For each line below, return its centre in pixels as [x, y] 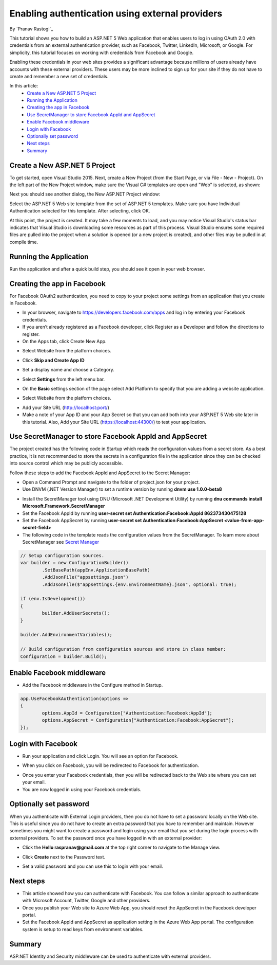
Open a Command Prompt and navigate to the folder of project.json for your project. [111, 482]
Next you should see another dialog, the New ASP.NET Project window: [85, 194]
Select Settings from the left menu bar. [64, 379]
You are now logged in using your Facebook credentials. [82, 789]
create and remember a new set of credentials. [59, 76]
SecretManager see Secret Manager [61, 542]
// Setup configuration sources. [62, 556]
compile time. [24, 242]
